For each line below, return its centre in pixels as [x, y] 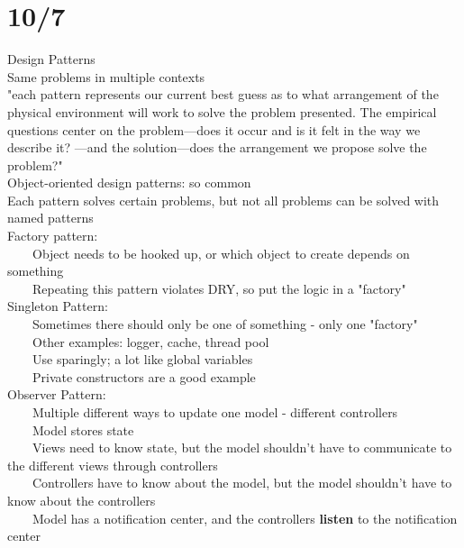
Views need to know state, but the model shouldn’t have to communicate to [242, 448]
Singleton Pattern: [58, 306]
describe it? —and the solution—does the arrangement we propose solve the [217, 147]
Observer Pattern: [57, 394]
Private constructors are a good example [144, 376]
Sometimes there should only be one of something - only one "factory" [225, 324]
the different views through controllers [113, 465]
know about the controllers [82, 500]
